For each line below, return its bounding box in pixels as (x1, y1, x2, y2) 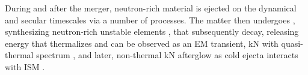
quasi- (281, 37, 303, 49)
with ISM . (5, 60, 45, 73)
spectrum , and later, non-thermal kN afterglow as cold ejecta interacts (36, 49, 298, 61)
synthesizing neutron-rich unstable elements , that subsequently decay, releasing (5, 25, 299, 38)
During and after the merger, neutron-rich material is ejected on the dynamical (5, 2, 297, 14)
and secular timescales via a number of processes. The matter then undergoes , (5, 13, 295, 26)
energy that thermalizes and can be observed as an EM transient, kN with (5, 37, 279, 49)
